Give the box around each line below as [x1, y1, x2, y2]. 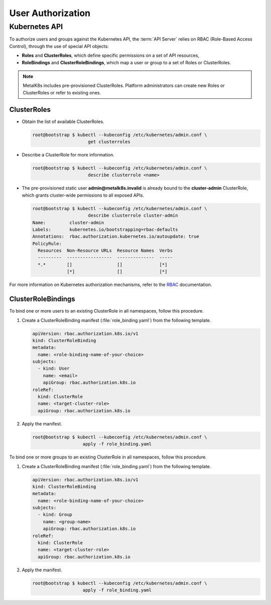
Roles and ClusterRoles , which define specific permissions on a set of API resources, [22, 53, 199, 59]
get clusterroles [88, 139, 130, 145]
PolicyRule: [32, 241, 62, 246]
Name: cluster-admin [32, 220, 104, 225]
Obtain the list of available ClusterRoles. [22, 118, 105, 124]
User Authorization [9, 8, 91, 19]
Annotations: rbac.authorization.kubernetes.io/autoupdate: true [32, 234, 199, 239]
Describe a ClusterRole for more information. [22, 152, 115, 158]
